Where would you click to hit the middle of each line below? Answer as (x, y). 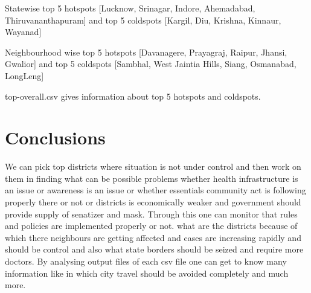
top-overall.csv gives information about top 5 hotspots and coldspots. (133, 96)
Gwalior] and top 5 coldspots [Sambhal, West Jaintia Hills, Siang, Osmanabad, (151, 64)
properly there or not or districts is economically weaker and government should (153, 202)
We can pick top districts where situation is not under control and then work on (153, 166)
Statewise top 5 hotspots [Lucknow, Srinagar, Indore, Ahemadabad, (130, 8)
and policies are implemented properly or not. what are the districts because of (151, 226)
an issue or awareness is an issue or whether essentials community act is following (155, 190)
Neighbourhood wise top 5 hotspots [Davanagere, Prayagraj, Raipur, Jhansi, (146, 52)
